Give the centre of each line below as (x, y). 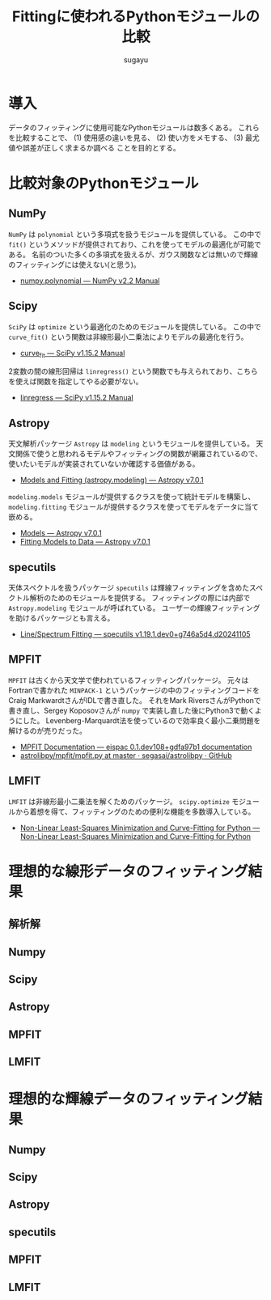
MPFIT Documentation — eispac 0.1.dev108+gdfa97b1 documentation (136, 747)
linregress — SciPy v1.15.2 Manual (76, 398)
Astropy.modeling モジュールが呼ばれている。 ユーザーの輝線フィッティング (134, 608)
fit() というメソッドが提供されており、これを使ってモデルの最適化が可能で (135, 244)
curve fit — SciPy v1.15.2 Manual (72, 354)
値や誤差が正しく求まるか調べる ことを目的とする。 (94, 147)
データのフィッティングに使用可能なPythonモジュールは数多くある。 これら (134, 127)
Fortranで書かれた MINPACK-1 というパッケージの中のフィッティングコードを (134, 690)
